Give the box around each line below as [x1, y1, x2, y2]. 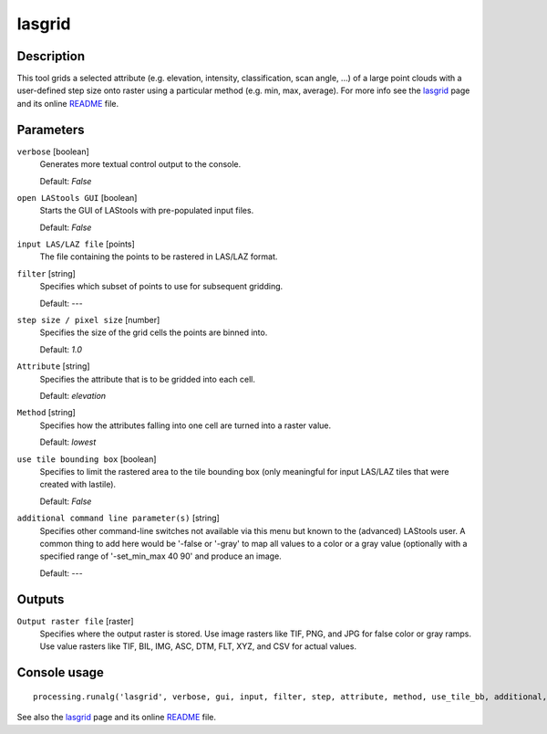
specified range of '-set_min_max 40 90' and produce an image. [39, 550, 282, 561]
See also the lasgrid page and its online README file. [16, 712, 216, 723]
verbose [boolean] [16, 146, 90, 157]
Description [16, 48, 86, 64]
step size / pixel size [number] [16, 315, 160, 326]
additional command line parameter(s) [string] [16, 512, 221, 524]
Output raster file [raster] [16, 615, 134, 626]
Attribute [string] [16, 361, 90, 372]
